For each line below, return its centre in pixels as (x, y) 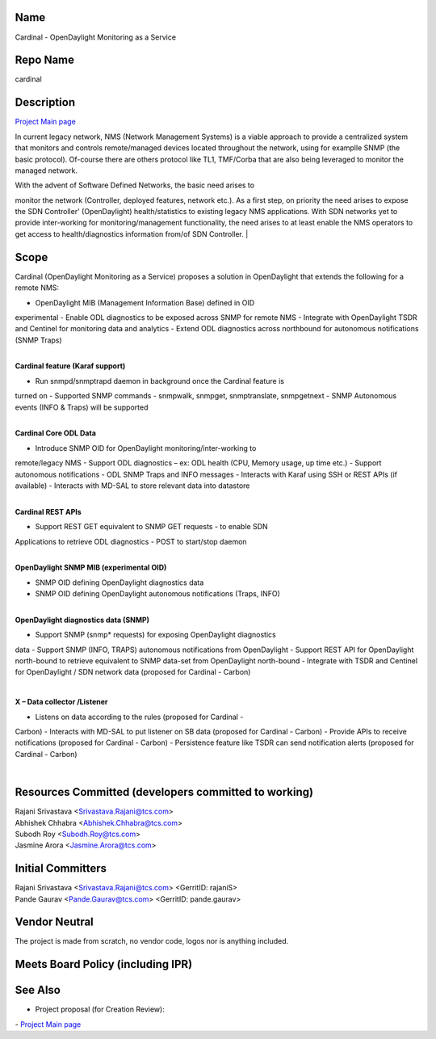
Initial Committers (61, 869)
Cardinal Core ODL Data (56, 433)
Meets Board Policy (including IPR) (104, 964)
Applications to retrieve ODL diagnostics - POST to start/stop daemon (131, 541)
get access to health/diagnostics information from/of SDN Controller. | (132, 233)
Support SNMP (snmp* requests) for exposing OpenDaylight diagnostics (155, 635)
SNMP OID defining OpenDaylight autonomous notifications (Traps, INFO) (157, 594)
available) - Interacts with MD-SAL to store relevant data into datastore (132, 486)
